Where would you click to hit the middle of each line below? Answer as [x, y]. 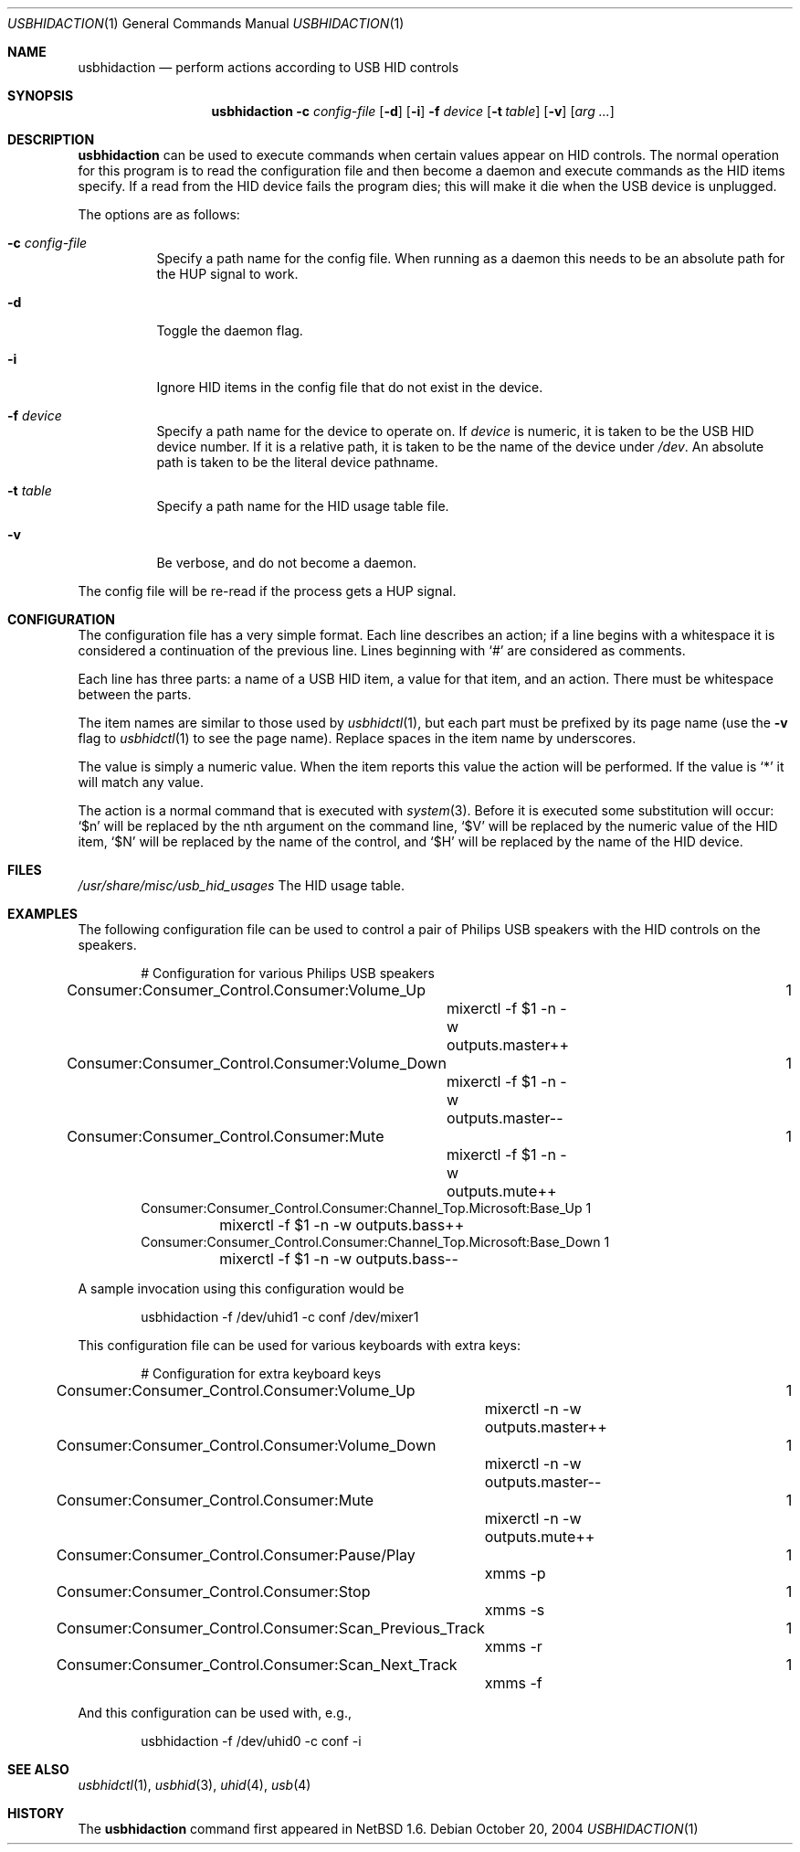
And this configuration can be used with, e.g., [215, 1713]
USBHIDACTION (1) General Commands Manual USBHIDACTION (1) [206, 23]
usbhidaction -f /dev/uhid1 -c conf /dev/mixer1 [280, 1317]
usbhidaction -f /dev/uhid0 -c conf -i [251, 1741]
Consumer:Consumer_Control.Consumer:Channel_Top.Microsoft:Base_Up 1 [366, 1208]
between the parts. [135, 694]
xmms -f [513, 1683]
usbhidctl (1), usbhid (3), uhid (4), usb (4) [195, 1785]
